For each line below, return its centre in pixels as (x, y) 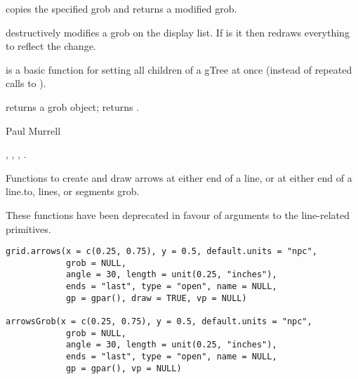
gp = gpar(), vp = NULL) (124, 368)
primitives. (28, 228)
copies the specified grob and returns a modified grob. (121, 8)
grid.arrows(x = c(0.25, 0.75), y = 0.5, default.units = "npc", (161, 252)
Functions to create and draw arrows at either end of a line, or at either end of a (179, 177)
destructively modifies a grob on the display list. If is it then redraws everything (178, 32)
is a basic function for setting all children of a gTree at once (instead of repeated (179, 69)
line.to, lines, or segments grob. (73, 191)
